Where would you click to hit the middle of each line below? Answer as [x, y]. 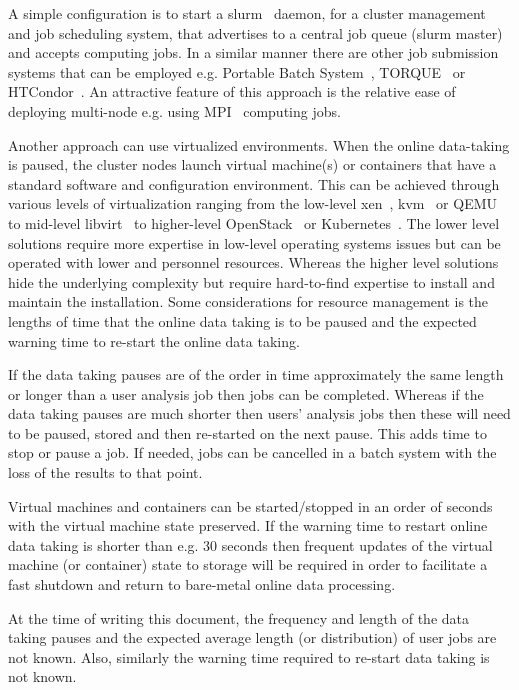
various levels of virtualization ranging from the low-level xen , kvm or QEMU [253, 203]
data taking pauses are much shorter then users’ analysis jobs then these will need [259, 413]
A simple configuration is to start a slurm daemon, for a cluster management [247, 13]
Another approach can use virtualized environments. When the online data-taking [259, 144]
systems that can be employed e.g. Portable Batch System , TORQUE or [237, 71]
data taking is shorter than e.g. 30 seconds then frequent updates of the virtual [250, 544]
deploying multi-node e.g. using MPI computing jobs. [174, 110]
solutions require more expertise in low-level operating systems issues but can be [254, 242]
